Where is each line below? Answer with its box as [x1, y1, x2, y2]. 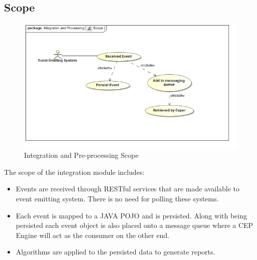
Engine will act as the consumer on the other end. [16, 229, 169, 240]
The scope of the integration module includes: [4, 166, 145, 177]
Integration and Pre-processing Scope [24, 150, 139, 160]
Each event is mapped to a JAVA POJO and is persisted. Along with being [16, 210, 247, 220]
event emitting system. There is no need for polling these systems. [16, 193, 219, 203]
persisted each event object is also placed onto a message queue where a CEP [16, 220, 253, 230]
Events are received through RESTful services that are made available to [16, 183, 240, 194]
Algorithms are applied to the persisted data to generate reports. [16, 246, 215, 257]
